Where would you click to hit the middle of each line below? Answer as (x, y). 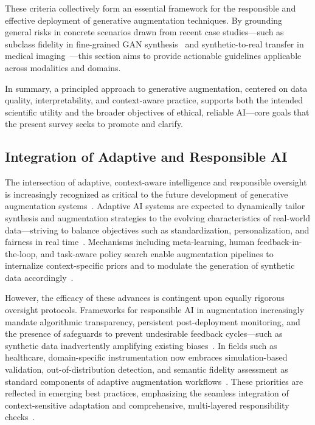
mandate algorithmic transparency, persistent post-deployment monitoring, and (153, 321)
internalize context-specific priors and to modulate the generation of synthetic (150, 265)
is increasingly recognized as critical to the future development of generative (147, 194)
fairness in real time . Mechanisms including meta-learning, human (130, 242)
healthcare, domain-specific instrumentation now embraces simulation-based (146, 357)
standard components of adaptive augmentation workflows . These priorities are (154, 381)
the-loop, (22, 253)
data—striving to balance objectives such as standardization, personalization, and (157, 230)
